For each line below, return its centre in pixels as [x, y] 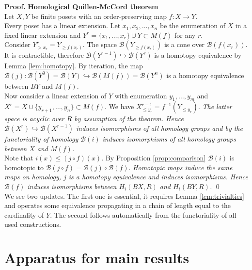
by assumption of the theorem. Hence [129, 119]
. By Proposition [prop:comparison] [154, 158]
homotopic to [24, 167]
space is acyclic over [34, 119]
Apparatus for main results [97, 258]
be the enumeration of [192, 25]
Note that [19, 158]
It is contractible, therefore [44, 55]
